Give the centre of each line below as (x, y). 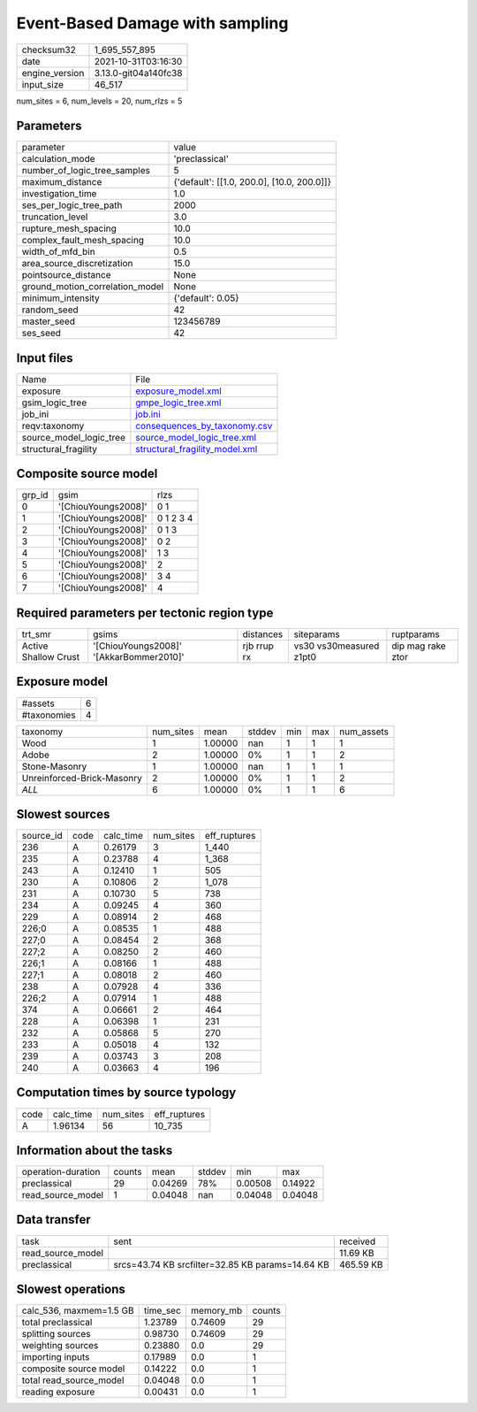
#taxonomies (49, 715)
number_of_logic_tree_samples (86, 171)
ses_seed (42, 334)
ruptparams (416, 634)
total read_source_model (73, 1380)
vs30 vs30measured (337, 646)
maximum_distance (62, 182)
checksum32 (49, 50)
